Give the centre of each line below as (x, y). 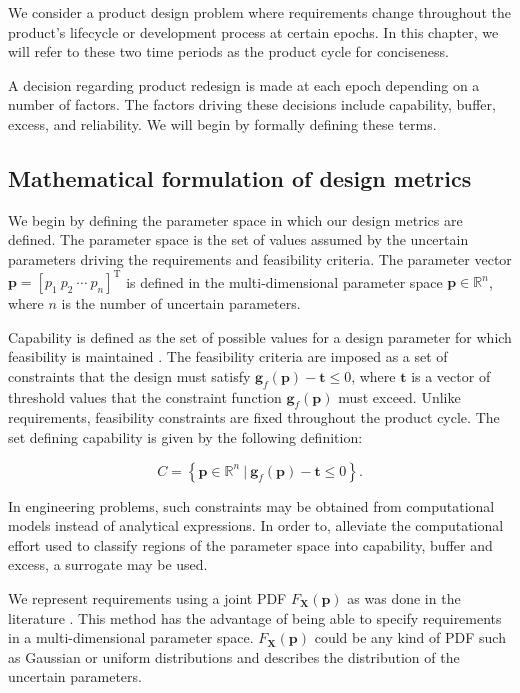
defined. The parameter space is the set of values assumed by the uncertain (238, 239)
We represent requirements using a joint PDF (147, 597)
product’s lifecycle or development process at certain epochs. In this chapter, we (253, 31)
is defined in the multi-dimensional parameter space (284, 281)
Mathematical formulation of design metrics (240, 177)
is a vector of (451, 375)
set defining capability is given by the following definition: (185, 437)
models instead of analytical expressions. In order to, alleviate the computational (256, 525)
